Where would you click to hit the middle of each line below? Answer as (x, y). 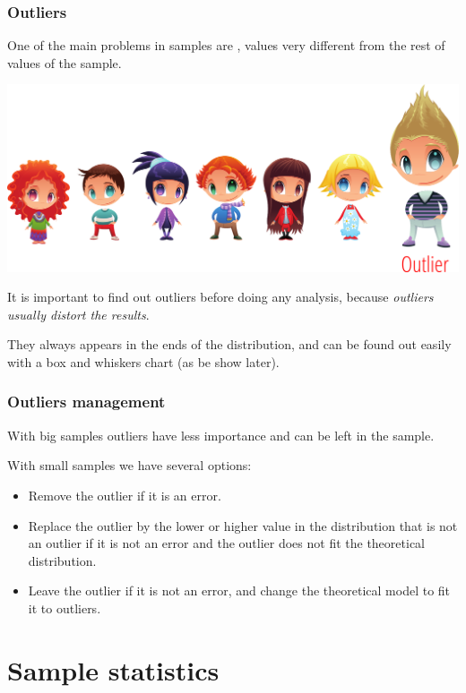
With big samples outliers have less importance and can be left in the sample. (221, 435)
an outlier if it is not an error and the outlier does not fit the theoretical (226, 543)
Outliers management (86, 402)
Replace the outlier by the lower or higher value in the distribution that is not (243, 525)
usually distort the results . (78, 314)
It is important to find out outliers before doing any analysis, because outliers (220, 297)
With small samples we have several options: (129, 465)
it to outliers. (65, 607)
